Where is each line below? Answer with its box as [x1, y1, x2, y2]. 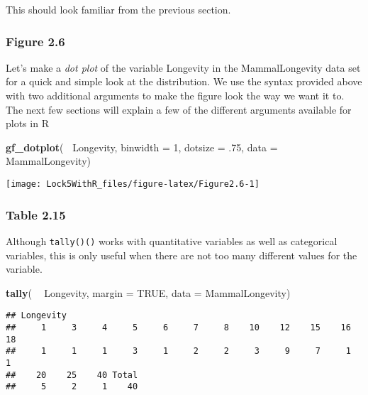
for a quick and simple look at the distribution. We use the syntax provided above [6, 74, 362, 89]
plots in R [6, 116, 49, 131]
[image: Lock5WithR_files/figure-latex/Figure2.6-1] [6, 178, 260, 189]
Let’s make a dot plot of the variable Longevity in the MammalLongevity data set [6, 60, 361, 75]
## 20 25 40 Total [6, 369, 138, 380]
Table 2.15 [6, 205, 66, 223]
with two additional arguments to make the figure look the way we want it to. [6, 88, 345, 102]
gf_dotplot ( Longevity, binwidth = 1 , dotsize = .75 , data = [6, 139, 278, 154]
